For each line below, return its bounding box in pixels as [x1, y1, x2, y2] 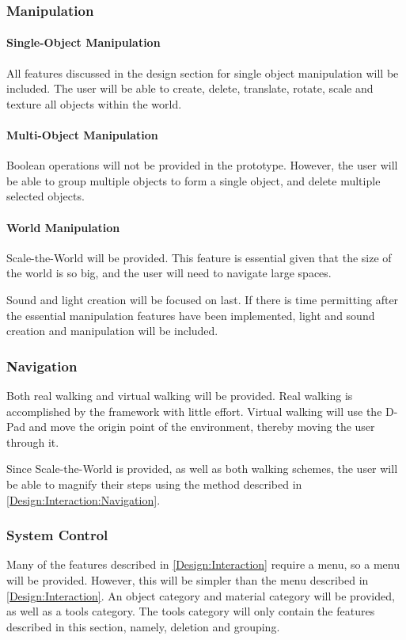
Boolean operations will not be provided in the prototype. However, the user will [6, 157, 398, 173]
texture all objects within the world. [6, 95, 182, 112]
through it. [6, 433, 59, 450]
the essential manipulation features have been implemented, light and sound [6, 307, 375, 323]
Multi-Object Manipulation [6, 127, 158, 143]
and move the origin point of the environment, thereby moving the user [28, 418, 375, 435]
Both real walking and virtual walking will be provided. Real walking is [6, 387, 353, 403]
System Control [6, 525, 108, 545]
